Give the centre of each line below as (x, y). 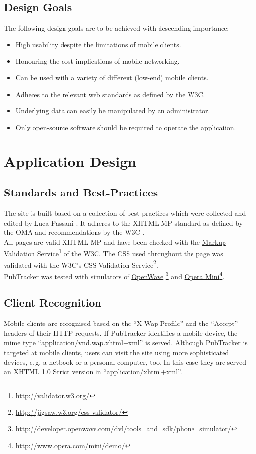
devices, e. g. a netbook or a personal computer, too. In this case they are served (125, 362)
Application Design (70, 161)
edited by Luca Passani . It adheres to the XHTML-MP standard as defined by (124, 222)
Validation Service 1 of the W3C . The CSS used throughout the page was (113, 252)
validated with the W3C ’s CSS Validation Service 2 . (81, 264)
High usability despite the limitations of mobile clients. (98, 44)
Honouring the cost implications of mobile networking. (97, 61)
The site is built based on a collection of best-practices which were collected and (125, 212)
